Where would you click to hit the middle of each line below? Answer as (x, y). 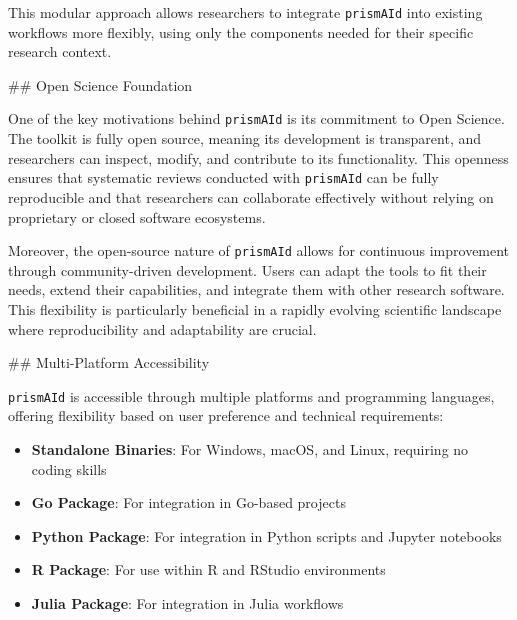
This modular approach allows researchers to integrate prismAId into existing (245, 12)
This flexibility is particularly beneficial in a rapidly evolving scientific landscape (255, 308)
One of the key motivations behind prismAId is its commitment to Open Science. (256, 118)
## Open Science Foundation (100, 84)
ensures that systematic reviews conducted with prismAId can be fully (223, 177)
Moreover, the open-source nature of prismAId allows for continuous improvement (259, 250)
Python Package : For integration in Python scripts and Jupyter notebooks (266, 535)
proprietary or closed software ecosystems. (137, 216)
